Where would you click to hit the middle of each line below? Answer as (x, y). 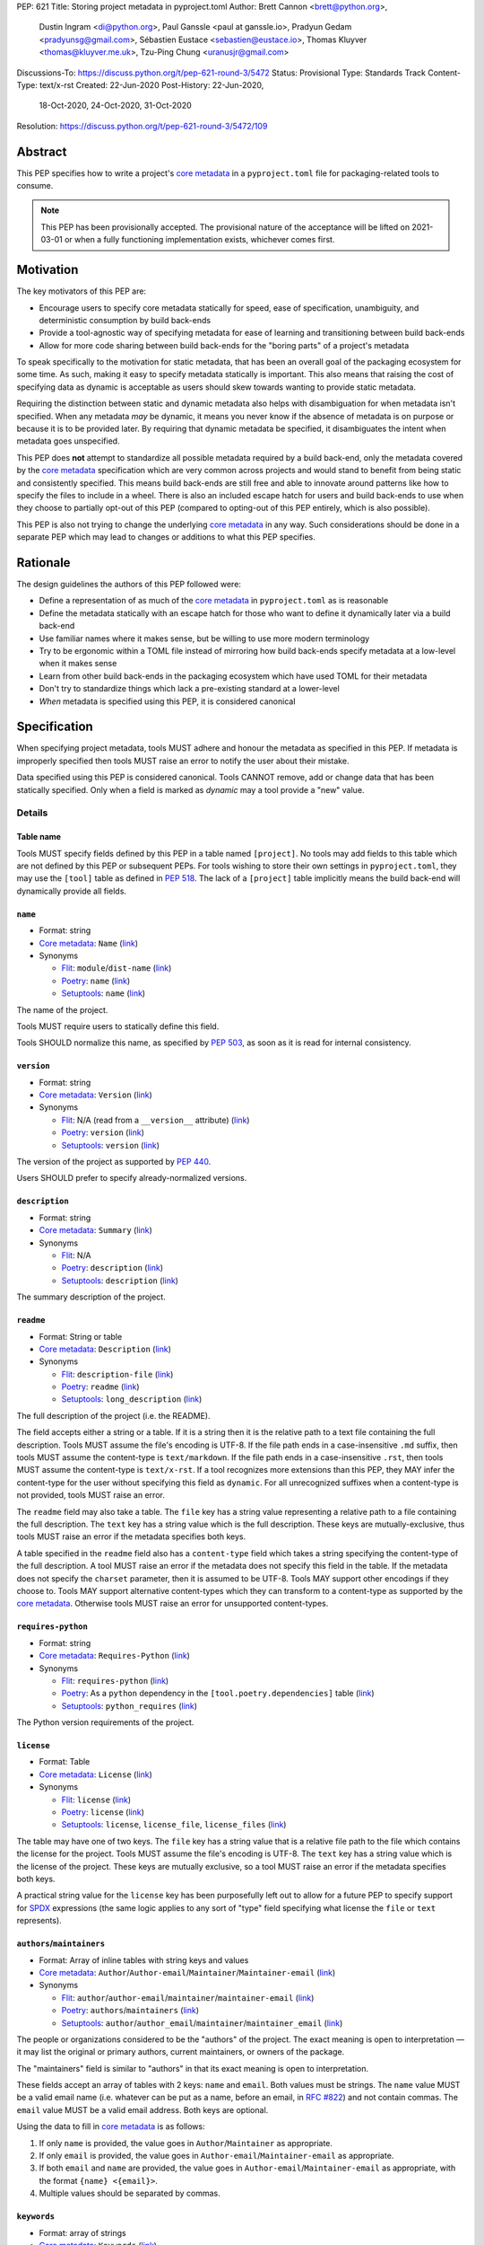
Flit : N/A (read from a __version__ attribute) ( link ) (156, 1120)
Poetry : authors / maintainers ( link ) (130, 2011)
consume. (35, 186)
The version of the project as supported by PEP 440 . (114, 1162)
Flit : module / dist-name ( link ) (117, 968)
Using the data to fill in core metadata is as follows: (111, 2126)
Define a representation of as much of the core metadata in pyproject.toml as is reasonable (214, 601)
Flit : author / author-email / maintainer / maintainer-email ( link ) (188, 1997)
